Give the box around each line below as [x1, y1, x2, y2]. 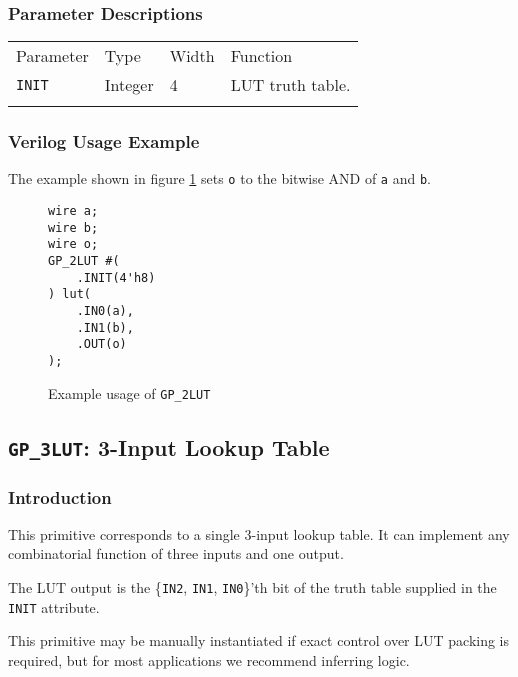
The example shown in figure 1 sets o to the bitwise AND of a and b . [8, 168, 431, 189]
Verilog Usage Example [8, 129, 200, 154]
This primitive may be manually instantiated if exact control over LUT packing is [8, 630, 510, 651]
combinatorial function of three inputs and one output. [8, 543, 344, 564]
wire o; [48, 237, 99, 252]
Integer [104, 73, 154, 97]
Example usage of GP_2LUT [48, 382, 211, 403]
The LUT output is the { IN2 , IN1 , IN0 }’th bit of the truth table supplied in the [8, 577, 497, 598]
